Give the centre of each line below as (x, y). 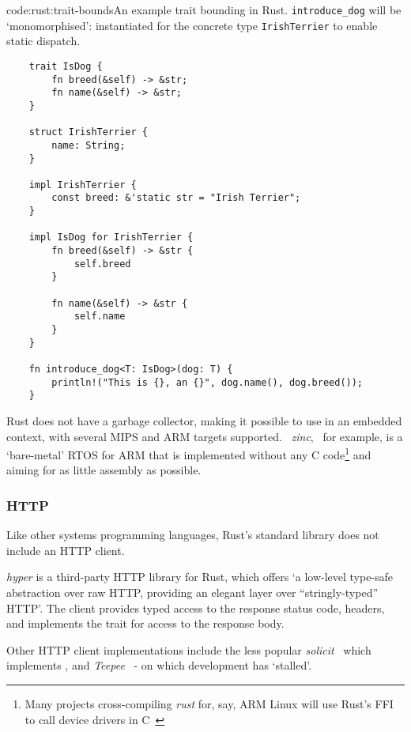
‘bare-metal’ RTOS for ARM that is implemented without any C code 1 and (189, 453)
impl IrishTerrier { (83, 185)
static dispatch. (43, 41)
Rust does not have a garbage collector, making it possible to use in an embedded (204, 420)
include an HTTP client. (66, 550)
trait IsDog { (66, 66)
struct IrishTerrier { (88, 132)
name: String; (89, 145)
